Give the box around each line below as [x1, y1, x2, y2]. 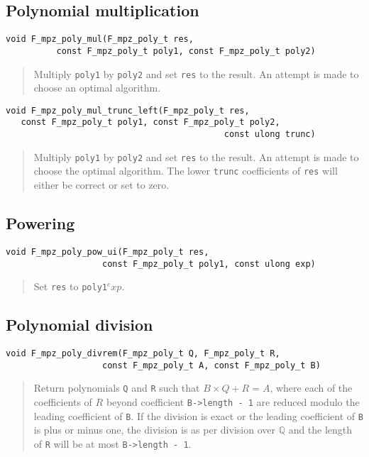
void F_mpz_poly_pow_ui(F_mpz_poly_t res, [6, 246, 209, 257]
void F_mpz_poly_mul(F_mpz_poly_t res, [6, 34, 194, 45]
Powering [6, 212, 75, 234]
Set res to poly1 [33, 279, 107, 294]
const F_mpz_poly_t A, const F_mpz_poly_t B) [102, 360, 321, 370]
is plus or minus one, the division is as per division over [33, 422, 275, 437]
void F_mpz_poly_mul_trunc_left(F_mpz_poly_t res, [6, 105, 250, 116]
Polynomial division [6, 314, 153, 336]
